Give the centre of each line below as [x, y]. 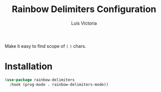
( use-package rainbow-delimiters [40, 80]
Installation [29, 67]
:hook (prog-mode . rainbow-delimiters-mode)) [59, 84]
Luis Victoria [84, 23]
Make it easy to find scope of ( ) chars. [46, 46]
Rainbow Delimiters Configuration [84, 9]
